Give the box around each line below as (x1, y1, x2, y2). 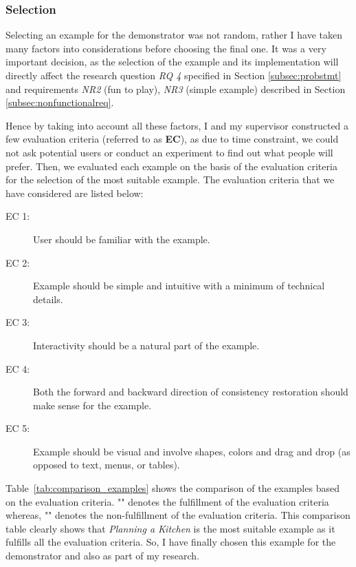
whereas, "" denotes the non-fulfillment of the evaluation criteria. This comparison (5, 508, 351, 522)
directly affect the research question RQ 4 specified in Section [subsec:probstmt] (5, 68, 342, 82)
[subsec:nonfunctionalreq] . (5, 95, 114, 110)
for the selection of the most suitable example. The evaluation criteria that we (5, 172, 335, 187)
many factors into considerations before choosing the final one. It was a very (5, 41, 326, 55)
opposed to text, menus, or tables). (33, 457, 180, 472)
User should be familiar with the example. (33, 231, 210, 246)
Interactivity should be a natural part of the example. (33, 338, 260, 352)
